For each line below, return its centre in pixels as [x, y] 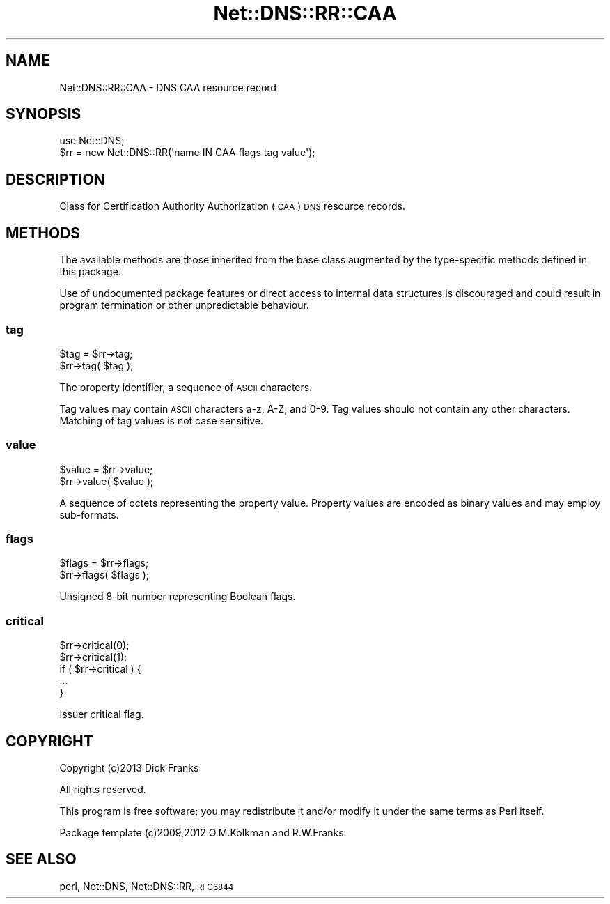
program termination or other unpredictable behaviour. [184, 305]
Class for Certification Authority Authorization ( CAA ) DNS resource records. [232, 206]
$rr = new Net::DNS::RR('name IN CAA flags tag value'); [187, 153]
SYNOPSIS [44, 114]
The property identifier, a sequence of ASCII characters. [186, 387]
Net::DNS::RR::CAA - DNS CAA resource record [168, 87]
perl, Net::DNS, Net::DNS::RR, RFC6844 [147, 886]
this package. [90, 272]
